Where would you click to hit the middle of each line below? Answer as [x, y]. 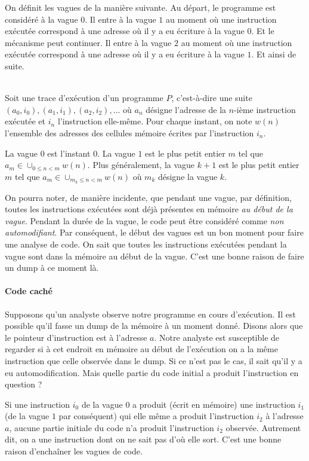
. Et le [263, 31]
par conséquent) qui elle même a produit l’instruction [156, 416]
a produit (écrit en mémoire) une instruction [214, 404]
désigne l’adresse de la [186, 109]
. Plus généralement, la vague [141, 165]
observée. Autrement [263, 427]
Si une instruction [38, 404]
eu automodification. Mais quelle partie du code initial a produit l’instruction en [152, 372]
